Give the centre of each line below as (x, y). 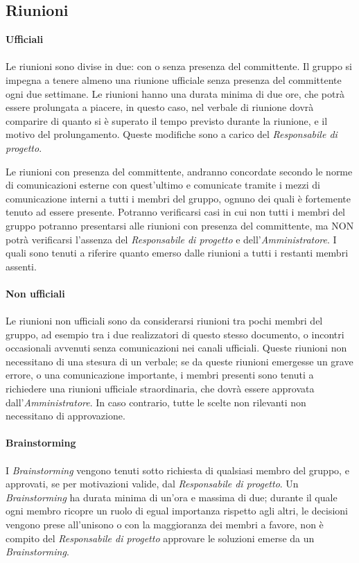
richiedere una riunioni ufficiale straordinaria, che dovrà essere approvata (160, 389)
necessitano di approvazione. (65, 416)
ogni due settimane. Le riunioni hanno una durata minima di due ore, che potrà (175, 93)
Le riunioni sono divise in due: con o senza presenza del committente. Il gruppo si (179, 66)
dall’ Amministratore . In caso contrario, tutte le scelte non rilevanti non (156, 402)
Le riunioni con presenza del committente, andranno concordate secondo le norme (179, 171)
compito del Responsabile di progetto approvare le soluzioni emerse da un (160, 538)
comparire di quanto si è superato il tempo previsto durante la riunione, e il (167, 120)
